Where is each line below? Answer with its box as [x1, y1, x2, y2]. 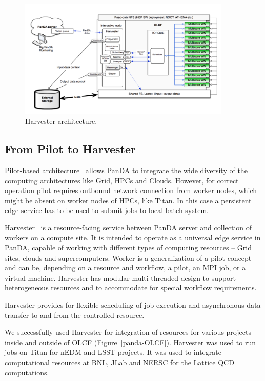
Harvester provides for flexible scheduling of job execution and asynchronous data [5, 300, 261, 310]
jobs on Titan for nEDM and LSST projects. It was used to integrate [5, 347, 221, 357]
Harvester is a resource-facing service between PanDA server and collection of [5, 222, 252, 232]
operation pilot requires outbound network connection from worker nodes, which [5, 185, 257, 196]
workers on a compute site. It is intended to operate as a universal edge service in [5, 232, 261, 243]
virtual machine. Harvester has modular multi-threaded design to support [5, 272, 236, 283]
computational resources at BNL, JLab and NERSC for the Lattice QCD [5, 357, 234, 368]
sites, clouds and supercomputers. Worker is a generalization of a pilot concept [5, 252, 252, 263]
